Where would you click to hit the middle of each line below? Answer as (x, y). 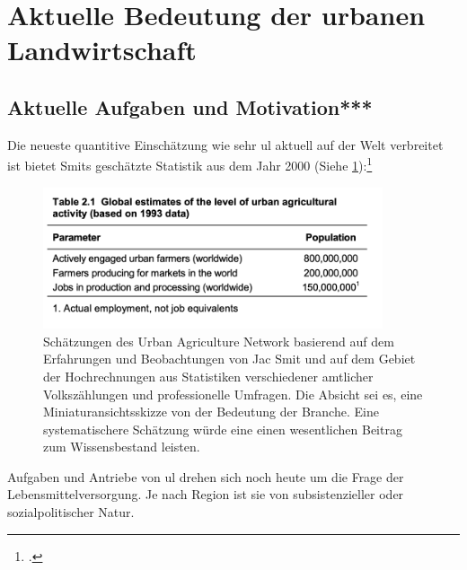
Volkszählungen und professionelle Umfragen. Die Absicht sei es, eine (233, 394)
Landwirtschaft (102, 50)
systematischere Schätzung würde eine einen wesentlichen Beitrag (223, 429)
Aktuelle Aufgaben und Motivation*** (190, 106)
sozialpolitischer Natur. (71, 512)
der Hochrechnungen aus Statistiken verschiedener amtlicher (208, 376)
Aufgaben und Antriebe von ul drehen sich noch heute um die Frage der (206, 476)
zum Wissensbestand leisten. (122, 447)
